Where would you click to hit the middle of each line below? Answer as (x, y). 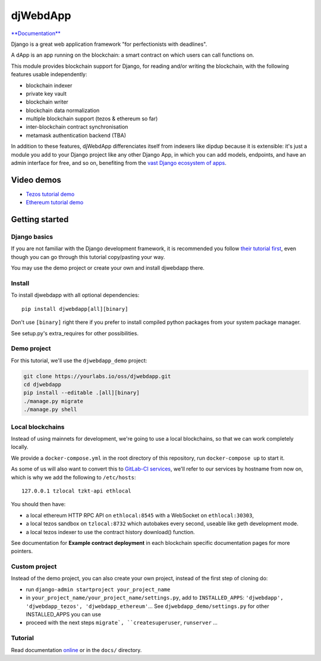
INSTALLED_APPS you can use (63, 614)
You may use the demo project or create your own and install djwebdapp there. (108, 268)
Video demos (36, 180)
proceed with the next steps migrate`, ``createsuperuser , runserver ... (122, 623)
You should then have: (38, 504)
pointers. (22, 551)
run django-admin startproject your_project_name (98, 589)
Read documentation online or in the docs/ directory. (76, 650)
